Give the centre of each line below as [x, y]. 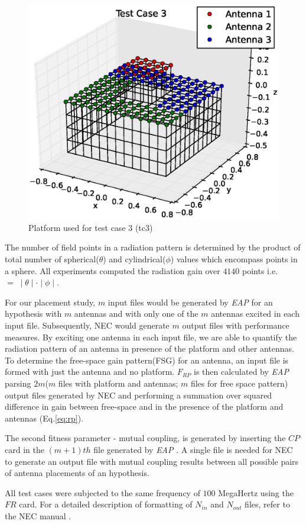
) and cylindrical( [134, 259]
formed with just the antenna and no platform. [90, 372]
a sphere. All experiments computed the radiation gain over [113, 270]
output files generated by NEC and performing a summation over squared [139, 395]
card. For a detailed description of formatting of [106, 504]
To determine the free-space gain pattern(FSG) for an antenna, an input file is [147, 360]
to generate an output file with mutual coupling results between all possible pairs [152, 461]
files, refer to [267, 504]
